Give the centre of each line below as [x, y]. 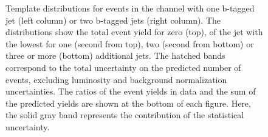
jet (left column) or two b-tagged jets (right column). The [113, 20]
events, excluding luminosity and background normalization [116, 79]
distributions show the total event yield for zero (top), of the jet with [134, 32]
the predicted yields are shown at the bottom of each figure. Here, [128, 103]
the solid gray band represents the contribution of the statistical [125, 115]
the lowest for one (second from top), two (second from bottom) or [130, 43]
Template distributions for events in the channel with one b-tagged [130, 8]
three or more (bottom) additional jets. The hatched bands [115, 55]
